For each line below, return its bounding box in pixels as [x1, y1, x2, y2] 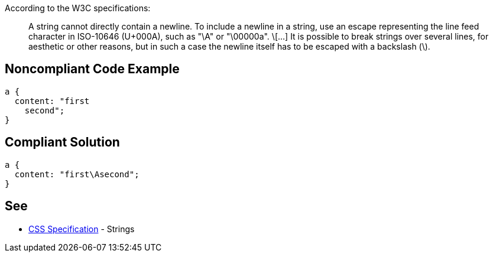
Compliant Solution [5, 135, 120, 150]
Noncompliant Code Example [5, 61, 180, 77]
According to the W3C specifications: [5, 3, 151, 13]
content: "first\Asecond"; [14, 169, 140, 179]
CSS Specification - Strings [28, 223, 135, 234]
